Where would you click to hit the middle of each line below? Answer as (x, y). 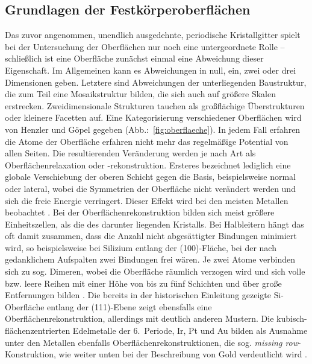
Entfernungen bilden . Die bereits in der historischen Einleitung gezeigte (138, 295)
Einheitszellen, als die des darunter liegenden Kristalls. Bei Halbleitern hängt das (154, 224)
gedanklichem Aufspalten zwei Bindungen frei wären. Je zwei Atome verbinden (150, 259)
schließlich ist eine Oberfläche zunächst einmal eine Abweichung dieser (134, 58)
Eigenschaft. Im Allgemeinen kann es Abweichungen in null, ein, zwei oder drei (151, 70)
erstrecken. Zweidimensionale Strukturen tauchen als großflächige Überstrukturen (155, 105)
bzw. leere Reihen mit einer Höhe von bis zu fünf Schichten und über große (143, 283)
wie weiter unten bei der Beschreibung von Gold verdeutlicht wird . (183, 354)
